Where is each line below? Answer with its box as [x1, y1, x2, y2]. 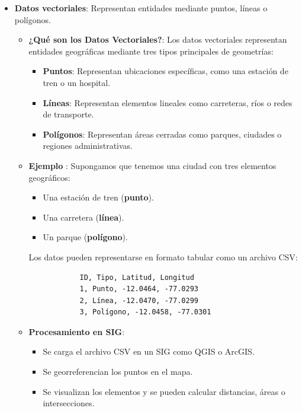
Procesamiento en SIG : [28, 325, 125, 337]
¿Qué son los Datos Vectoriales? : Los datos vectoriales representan [28, 33, 287, 46]
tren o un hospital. [43, 76, 111, 88]
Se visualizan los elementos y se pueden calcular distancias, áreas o [43, 385, 285, 397]
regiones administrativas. [43, 139, 133, 152]
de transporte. [43, 108, 94, 120]
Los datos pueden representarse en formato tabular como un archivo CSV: [28, 250, 298, 263]
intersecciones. [43, 397, 95, 409]
